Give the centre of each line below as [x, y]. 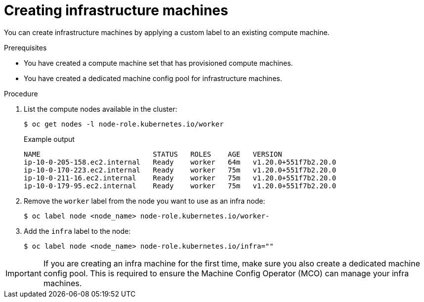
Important [23, 273]
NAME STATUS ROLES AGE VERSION [153, 154]
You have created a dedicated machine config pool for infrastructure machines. [153, 78]
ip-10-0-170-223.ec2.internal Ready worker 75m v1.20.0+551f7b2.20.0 [180, 170]
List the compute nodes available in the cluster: [101, 109]
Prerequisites [25, 47]
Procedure [21, 93]
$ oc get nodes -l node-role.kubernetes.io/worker [124, 124]
